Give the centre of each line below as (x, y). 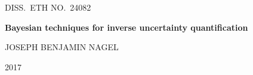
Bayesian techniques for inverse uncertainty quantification (126, 27)
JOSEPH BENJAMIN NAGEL (62, 47)
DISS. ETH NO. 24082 (48, 7)
